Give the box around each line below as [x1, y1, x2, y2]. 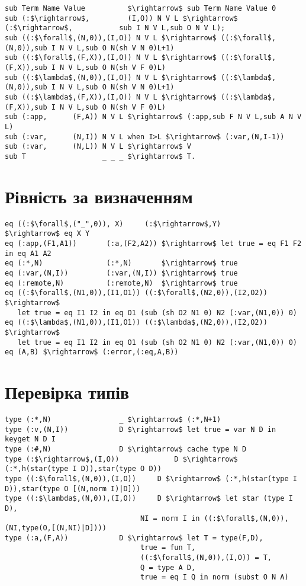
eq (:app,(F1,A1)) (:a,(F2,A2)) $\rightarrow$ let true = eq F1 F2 [5, 239, 302, 248]
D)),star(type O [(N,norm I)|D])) [5, 484, 141, 493]
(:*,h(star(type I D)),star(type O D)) [5, 465, 162, 473]
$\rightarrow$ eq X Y [5, 229, 90, 238]
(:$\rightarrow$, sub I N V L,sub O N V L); [5, 24, 226, 33]
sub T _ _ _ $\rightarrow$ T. [5, 152, 196, 161]
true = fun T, [140, 543, 196, 552]
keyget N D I [5, 435, 56, 444]
